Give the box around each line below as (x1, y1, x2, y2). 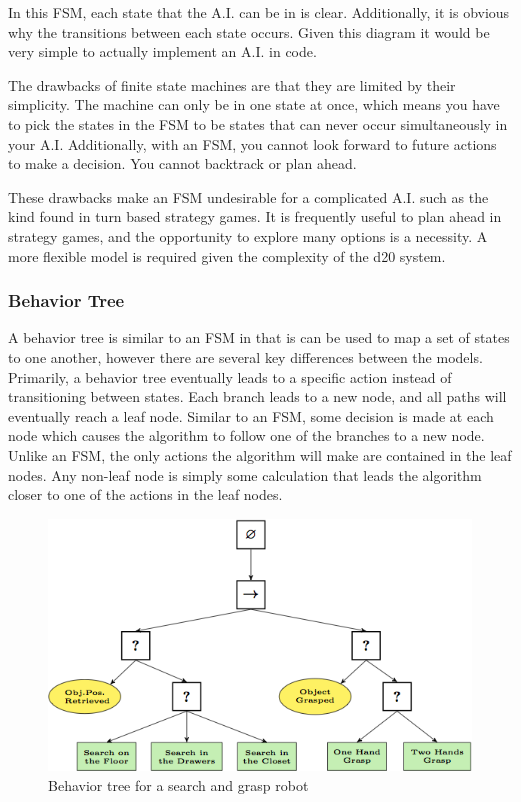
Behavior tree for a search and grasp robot (48, 775, 309, 796)
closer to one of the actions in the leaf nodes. (8, 484, 283, 505)
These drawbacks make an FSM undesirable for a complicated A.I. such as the (8, 186, 489, 207)
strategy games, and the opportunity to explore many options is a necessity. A (8, 225, 488, 246)
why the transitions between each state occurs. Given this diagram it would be (8, 21, 490, 42)
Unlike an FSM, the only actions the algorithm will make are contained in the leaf (8, 444, 512, 465)
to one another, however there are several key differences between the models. (8, 346, 483, 367)
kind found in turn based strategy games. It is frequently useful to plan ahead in (8, 206, 502, 227)
